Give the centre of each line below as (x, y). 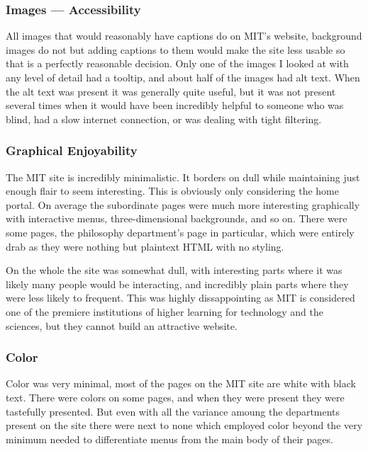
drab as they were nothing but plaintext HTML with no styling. (145, 246)
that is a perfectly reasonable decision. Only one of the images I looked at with (177, 63)
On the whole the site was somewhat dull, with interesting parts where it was (174, 270)
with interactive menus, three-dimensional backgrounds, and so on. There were (177, 218)
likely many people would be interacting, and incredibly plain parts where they (177, 284)
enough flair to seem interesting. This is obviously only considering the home (172, 191)
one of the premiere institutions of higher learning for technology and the (165, 311)
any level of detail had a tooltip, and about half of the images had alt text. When (183, 77)
